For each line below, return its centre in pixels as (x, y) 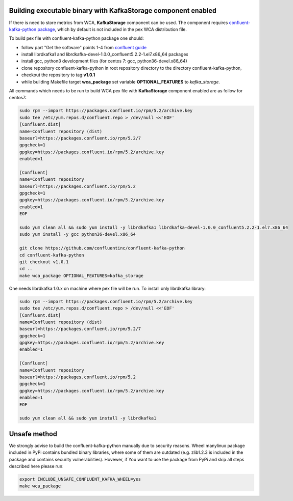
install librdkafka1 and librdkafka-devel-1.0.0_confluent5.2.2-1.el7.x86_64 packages (105, 55)
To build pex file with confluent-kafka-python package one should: (76, 38)
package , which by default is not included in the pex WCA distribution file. (112, 29)
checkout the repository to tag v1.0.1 (58, 75)
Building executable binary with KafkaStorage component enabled (113, 11)
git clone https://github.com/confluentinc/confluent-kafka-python (102, 248)
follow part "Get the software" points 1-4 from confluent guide (84, 47)
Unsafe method (33, 434)
